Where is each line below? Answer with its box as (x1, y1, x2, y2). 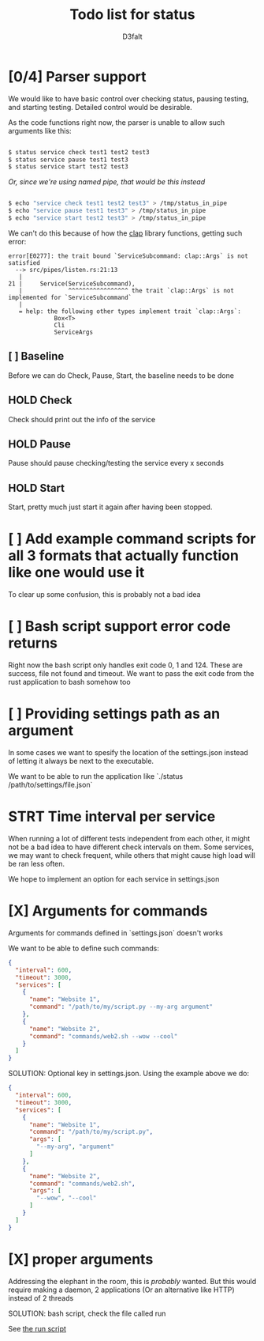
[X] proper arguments (8, 1250, 154, 1268)
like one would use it (8, 564, 145, 582)
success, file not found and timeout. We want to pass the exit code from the (8, 669, 255, 678)
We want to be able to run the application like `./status (8, 772, 184, 780)
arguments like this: (8, 126, 73, 135)
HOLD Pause (8, 437, 71, 451)
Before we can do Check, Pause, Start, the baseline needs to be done (8, 370, 235, 380)
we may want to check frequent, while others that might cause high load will (8, 850, 256, 859)
